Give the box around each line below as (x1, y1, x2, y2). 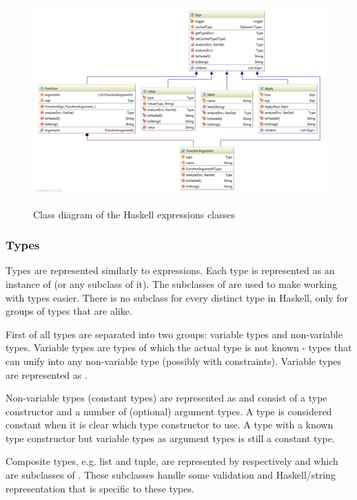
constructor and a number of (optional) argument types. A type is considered (6, 404, 332, 418)
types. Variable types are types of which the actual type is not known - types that (6, 340, 352, 355)
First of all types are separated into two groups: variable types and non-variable (6, 326, 343, 341)
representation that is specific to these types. (6, 481, 194, 495)
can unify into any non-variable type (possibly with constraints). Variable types (6, 353, 342, 368)
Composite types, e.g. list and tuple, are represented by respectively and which (6, 454, 338, 468)
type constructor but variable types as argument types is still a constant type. (6, 430, 335, 445)
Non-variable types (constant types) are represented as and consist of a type (6, 390, 327, 405)
